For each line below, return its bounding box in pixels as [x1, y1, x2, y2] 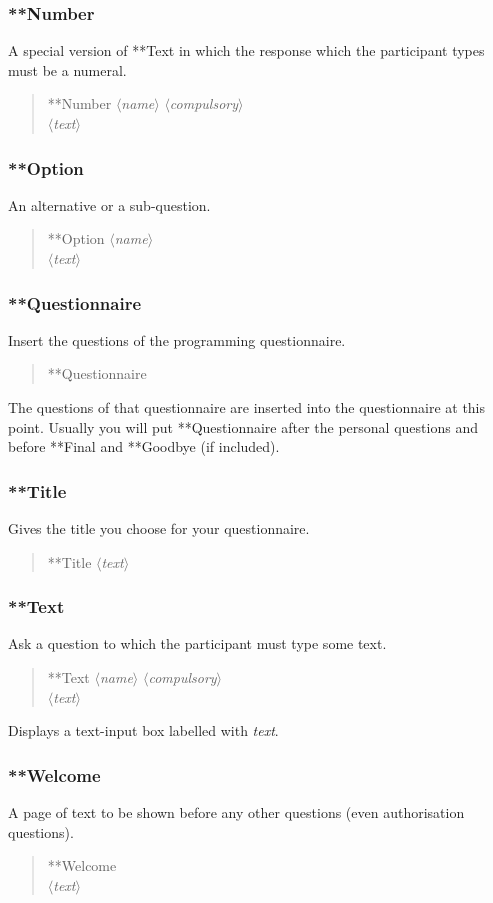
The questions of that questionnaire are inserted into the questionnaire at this [8, 397, 486, 417]
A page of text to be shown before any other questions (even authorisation [8, 802, 465, 822]
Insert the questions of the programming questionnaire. [8, 329, 346, 350]
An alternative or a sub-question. [8, 194, 211, 215]
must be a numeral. [8, 59, 127, 80]
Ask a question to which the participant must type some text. [8, 633, 387, 654]
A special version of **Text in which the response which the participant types [8, 40, 485, 61]
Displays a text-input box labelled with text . [8, 720, 279, 741]
